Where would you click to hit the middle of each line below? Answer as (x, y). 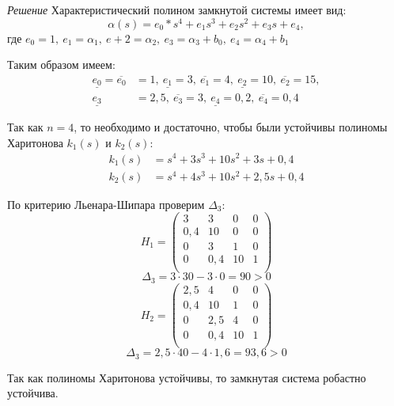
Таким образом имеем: (61, 65)
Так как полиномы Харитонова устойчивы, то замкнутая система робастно (187, 377)
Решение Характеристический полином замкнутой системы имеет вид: (177, 9)
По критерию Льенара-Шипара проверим (106, 204)
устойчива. (33, 393)
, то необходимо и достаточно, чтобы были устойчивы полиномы (231, 127)
